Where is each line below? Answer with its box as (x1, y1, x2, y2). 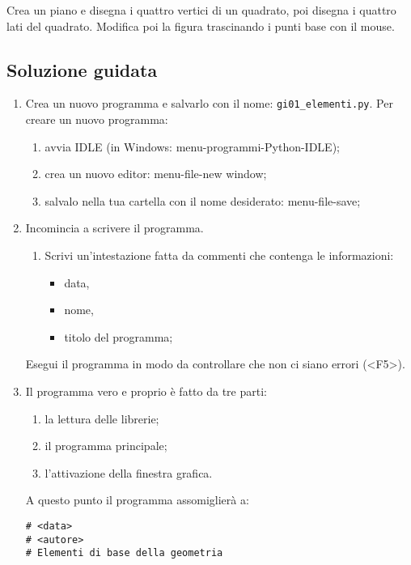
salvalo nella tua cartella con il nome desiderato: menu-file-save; (44, 192, 361, 209)
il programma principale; (44, 437, 167, 454)
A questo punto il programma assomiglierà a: (25, 491, 249, 508)
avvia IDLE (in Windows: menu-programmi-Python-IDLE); (44, 138, 340, 155)
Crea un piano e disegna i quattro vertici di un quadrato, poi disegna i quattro (6, 2, 396, 18)
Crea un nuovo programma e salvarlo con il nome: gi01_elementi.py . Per (25, 95, 393, 112)
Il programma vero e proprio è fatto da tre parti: (25, 382, 267, 399)
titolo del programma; (64, 328, 173, 345)
